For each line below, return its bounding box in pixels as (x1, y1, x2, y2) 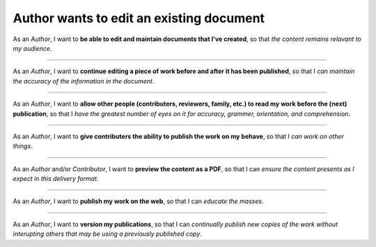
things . (13, 142, 33, 150)
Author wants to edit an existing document (13, 10, 265, 26)
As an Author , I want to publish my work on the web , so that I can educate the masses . (13, 197, 264, 205)
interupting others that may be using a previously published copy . (13, 230, 202, 238)
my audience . (13, 44, 52, 52)
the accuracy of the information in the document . (13, 77, 155, 85)
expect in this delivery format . (13, 175, 99, 183)
